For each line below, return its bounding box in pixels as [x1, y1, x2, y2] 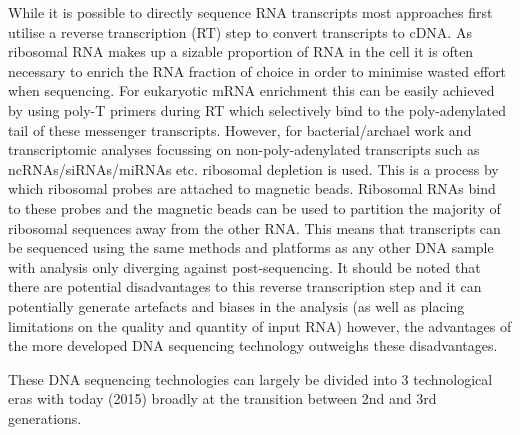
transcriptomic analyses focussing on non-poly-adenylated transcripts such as [8, 139, 480, 160]
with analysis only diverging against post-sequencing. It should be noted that [8, 256, 481, 277]
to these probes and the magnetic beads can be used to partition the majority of [8, 197, 501, 218]
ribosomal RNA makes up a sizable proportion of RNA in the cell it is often [8, 41, 474, 62]
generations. [8, 407, 82, 428]
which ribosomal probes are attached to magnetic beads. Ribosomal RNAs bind [8, 178, 496, 199]
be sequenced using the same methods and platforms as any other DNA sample [8, 237, 494, 258]
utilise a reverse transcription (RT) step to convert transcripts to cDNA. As [8, 21, 472, 42]
